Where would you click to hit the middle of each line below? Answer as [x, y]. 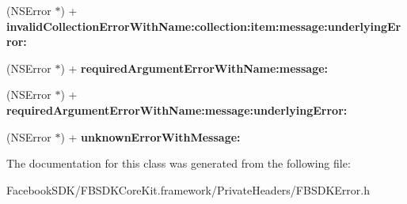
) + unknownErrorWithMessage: [150, 136]
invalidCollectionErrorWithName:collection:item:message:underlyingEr [204, 26]
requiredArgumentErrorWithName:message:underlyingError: [177, 110]
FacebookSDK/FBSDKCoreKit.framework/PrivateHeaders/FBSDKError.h [188, 189]
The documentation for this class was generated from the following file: [179, 163]
